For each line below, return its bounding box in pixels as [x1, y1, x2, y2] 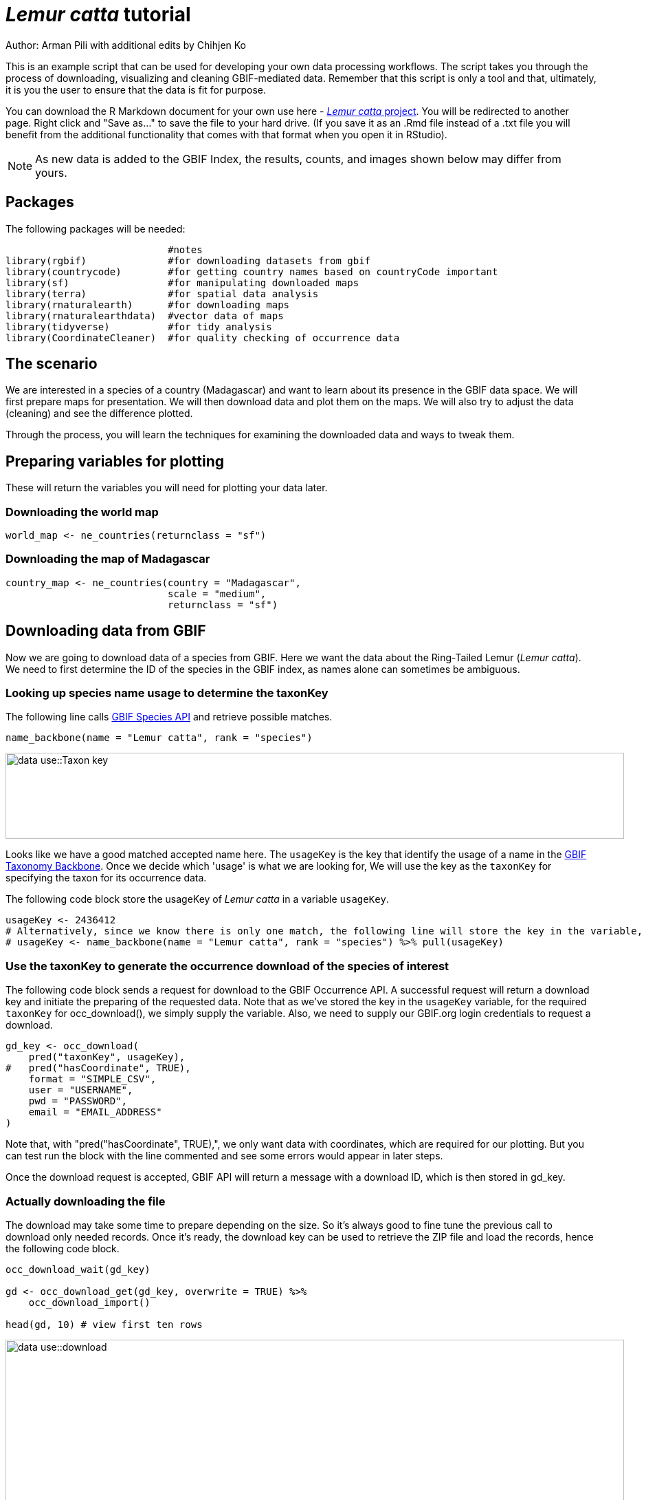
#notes [168, 244, 203, 255]
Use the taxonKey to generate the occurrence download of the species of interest [5, 958, 449, 973]
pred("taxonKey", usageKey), [28, 1051, 186, 1063]
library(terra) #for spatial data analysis [5, 288, 319, 299]
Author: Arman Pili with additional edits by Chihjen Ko [5, 39, 247, 51]
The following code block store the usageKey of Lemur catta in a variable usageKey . [5, 893, 390, 906]
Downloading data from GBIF [5, 622, 206, 640]
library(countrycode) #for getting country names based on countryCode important [5, 266, 498, 277]
